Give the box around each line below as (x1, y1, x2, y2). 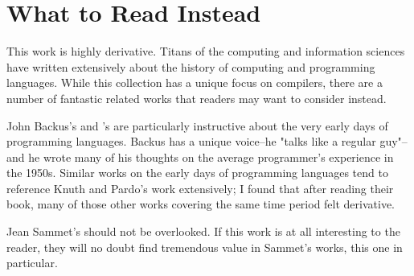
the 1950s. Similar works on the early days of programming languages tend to (6, 164, 388, 181)
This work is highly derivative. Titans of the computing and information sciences (6, 43, 405, 60)
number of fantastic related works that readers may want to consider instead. (6, 89, 387, 106)
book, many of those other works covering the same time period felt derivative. (6, 196, 396, 212)
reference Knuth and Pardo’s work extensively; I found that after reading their (6, 179, 394, 196)
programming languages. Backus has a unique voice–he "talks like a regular (6, 133, 376, 150)
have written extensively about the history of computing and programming (6, 58, 375, 75)
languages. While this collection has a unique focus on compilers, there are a (6, 74, 383, 91)
